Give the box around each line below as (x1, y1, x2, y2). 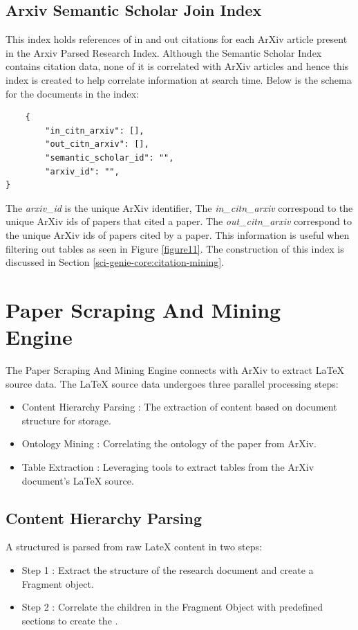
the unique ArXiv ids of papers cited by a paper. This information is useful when (6, 227, 350, 242)
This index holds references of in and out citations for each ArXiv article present (6, 32, 348, 46)
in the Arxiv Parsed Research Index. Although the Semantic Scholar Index (6, 45, 322, 60)
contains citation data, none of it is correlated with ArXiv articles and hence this (6, 59, 349, 73)
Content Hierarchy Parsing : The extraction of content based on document (21, 399, 337, 414)
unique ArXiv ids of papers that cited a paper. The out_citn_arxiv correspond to (6, 214, 352, 228)
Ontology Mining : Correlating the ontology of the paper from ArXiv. (21, 436, 317, 451)
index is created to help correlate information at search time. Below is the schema (6, 72, 352, 87)
